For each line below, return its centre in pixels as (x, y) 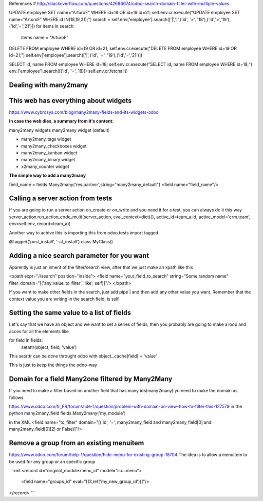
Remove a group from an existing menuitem (76, 443)
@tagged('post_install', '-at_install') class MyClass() (61, 242)
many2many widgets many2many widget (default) (59, 130)
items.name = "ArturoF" (45, 37)
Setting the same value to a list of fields (70, 313)
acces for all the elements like (39, 331)
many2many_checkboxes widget (54, 146)
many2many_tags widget (46, 139)
